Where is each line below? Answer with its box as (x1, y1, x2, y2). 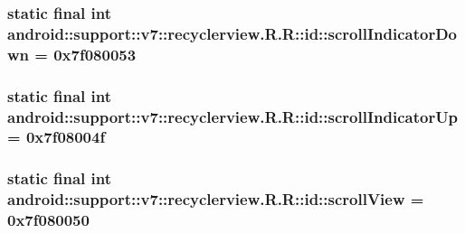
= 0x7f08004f (7, 126, 106, 148)
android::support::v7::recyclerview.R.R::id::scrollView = (7, 188, 424, 210)
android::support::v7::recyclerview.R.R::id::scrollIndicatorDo (7, 22, 457, 44)
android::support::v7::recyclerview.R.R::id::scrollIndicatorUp (7, 105, 459, 127)
